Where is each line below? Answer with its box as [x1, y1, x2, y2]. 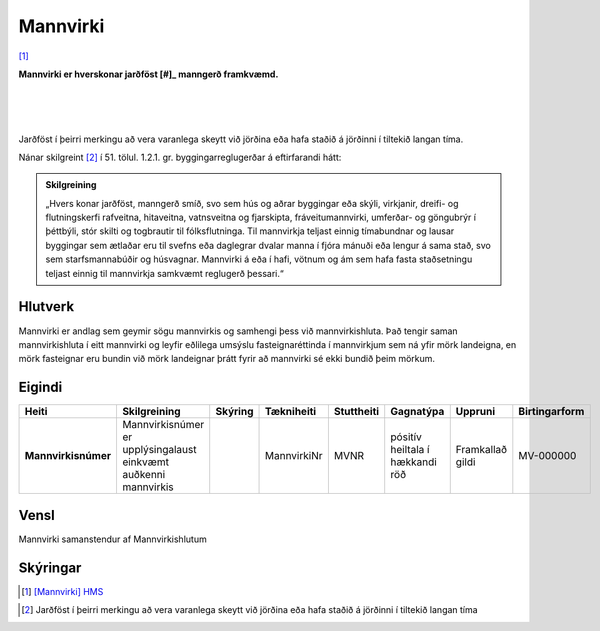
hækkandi [390, 455, 437, 469]
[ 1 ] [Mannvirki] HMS [21, 585, 104, 597]
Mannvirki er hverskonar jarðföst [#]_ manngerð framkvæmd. [18, 68, 279, 80]
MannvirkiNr [264, 449, 323, 463]
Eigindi [18, 379, 63, 396]
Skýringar [18, 559, 82, 576]
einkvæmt [121, 455, 170, 469]
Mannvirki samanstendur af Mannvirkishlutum [18, 533, 207, 545]
